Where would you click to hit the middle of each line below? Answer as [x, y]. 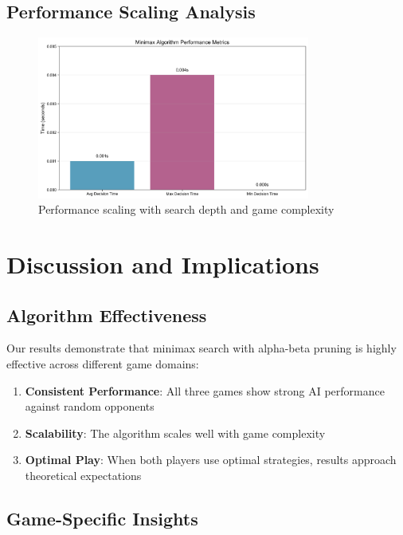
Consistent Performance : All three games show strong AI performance [205, 390]
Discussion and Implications [163, 264]
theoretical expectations [83, 475]
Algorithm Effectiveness [107, 315]
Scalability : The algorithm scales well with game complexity [175, 433]
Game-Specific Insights [102, 518]
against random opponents [90, 406]
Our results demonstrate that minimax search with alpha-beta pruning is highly [201, 348]
